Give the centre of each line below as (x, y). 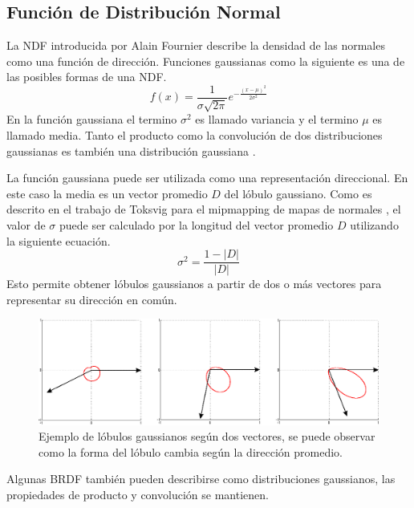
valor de (26, 225)
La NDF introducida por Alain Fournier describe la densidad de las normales (196, 45)
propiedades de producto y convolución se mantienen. (138, 494)
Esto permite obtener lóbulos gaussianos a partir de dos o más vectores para (194, 284)
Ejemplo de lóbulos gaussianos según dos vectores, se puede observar (207, 436)
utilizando (374, 225)
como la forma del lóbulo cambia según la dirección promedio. (191, 451)
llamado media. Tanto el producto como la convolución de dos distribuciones (195, 135)
